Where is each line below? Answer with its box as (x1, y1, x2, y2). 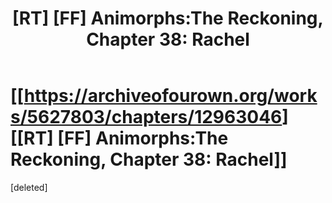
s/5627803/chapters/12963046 (10, 106, 283, 129)
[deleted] (10, 181, 48, 193)
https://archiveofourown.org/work (23, 85, 318, 107)
